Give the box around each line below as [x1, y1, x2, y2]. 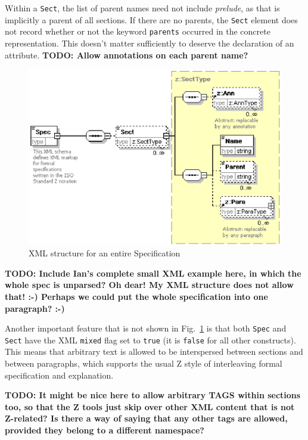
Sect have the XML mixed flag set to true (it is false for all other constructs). [5, 333, 296, 346]
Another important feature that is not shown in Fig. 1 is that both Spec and [5, 322, 287, 334]
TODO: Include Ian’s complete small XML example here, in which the [5, 267, 301, 279]
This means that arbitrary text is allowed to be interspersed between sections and [5, 345, 303, 358]
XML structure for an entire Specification [29, 247, 181, 259]
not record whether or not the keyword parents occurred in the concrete [5, 25, 270, 38]
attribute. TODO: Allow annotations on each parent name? [5, 48, 248, 61]
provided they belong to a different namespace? [5, 423, 204, 436]
